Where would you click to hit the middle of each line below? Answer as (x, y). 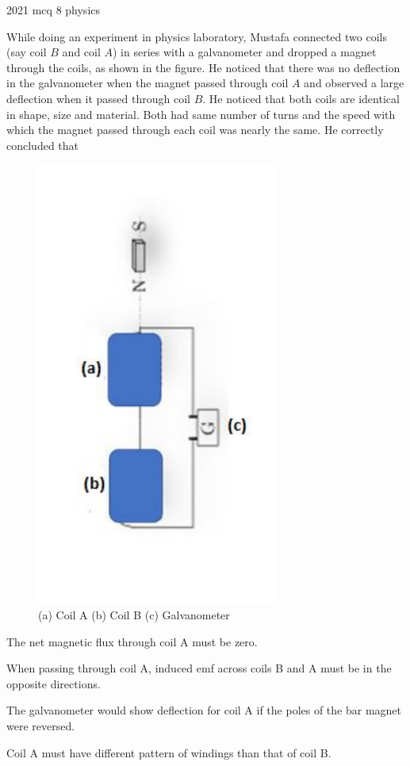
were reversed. (41, 725)
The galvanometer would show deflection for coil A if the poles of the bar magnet (204, 710)
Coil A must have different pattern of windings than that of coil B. (169, 752)
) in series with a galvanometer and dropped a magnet (245, 52)
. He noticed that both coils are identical (301, 98)
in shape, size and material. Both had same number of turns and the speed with (201, 114)
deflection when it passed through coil (98, 98)
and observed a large (354, 83)
